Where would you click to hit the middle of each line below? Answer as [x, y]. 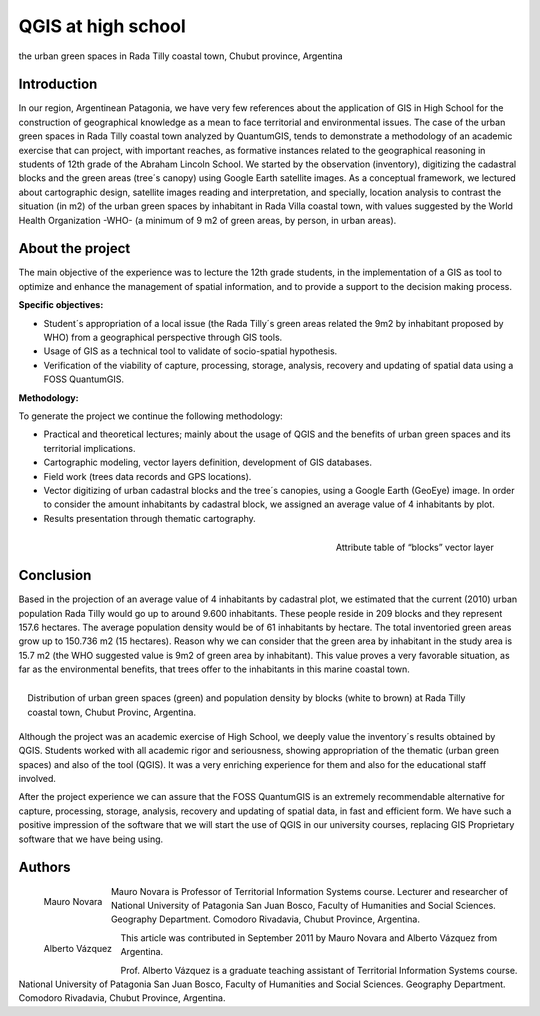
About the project [74, 248]
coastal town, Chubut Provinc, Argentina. [112, 712]
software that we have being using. [91, 839]
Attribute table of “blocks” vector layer [414, 547]
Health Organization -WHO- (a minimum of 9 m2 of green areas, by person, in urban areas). [207, 220]
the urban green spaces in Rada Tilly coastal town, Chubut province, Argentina [181, 56]
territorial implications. [89, 448]
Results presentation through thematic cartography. [150, 518]
